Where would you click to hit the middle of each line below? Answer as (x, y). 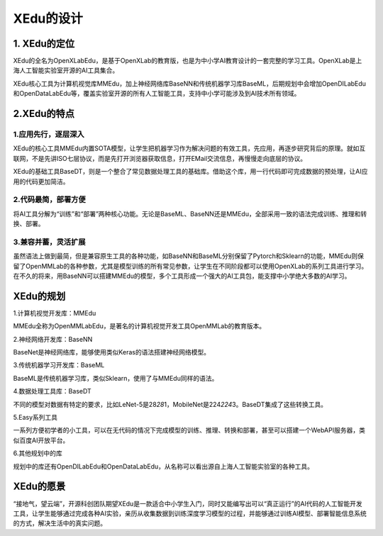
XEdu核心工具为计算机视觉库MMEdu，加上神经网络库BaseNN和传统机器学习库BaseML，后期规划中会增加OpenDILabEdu (190, 83)
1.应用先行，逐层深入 (49, 135)
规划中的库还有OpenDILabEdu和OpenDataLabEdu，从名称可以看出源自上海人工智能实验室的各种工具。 (163, 466)
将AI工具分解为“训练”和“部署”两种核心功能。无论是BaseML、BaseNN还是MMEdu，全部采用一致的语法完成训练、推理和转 (190, 213)
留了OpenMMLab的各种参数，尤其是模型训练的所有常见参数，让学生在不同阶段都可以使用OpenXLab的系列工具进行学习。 (190, 266)
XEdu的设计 (48, 18)
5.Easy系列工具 (35, 418)
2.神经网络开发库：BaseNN (53, 339)
